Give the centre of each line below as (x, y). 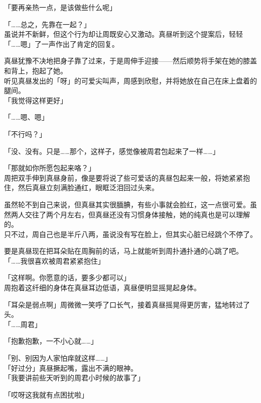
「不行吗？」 (25, 134)
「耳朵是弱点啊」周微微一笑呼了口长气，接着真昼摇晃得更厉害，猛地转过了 (127, 304)
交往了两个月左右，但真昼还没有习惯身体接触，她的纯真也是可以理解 (137, 214)
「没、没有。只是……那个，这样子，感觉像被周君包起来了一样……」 (112, 151)
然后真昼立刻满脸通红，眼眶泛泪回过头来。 (88, 187)
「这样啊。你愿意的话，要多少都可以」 (67, 277)
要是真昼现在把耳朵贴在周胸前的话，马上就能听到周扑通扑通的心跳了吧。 (123, 251)
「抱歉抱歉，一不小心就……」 (51, 341)
